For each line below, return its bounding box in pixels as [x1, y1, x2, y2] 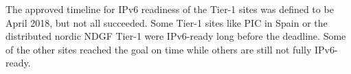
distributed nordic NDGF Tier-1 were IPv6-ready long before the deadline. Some [5, 29, 346, 43]
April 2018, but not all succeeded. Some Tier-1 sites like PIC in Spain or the [5, 15, 328, 29]
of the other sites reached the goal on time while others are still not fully [5, 42, 312, 56]
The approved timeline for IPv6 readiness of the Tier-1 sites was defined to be [5, 2, 334, 16]
